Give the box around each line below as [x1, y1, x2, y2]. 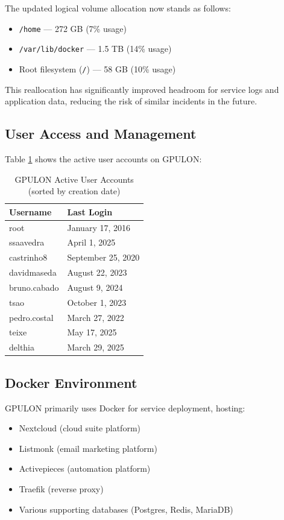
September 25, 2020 [67, 251, 140, 264]
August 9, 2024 [67, 281, 123, 293]
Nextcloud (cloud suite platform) [19, 422, 140, 434]
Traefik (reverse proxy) [19, 483, 104, 495]
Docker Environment [5, 373, 137, 392]
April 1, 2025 [67, 236, 116, 249]
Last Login [67, 205, 113, 218]
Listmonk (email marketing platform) [19, 442, 157, 454]
